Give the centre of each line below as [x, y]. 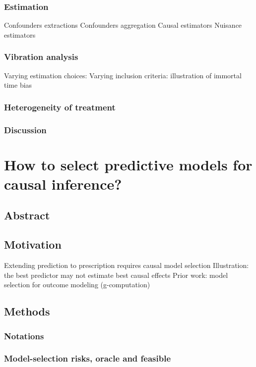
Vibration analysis [41, 57]
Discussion [25, 130]
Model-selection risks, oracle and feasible [88, 358]
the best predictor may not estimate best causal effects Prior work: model [116, 275]
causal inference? [63, 183]
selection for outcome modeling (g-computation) [77, 285]
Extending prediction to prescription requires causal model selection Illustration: [127, 265]
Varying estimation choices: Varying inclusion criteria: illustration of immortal [123, 75]
